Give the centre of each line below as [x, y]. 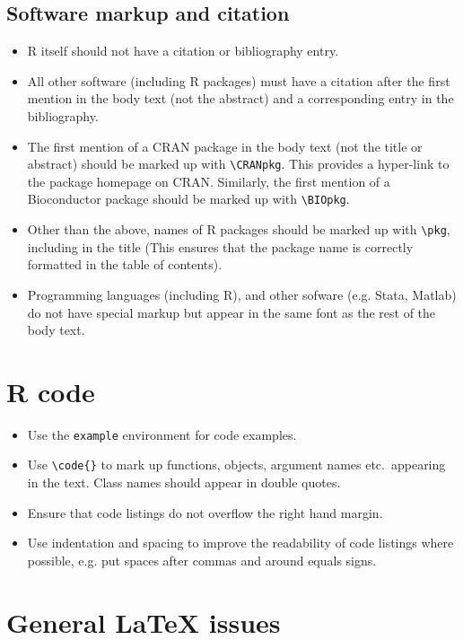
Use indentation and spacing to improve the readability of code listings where [240, 543]
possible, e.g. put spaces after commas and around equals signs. [202, 560]
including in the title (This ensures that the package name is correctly [220, 246]
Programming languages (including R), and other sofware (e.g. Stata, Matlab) [242, 294]
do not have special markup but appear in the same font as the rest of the [231, 312]
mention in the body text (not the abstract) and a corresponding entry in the [240, 98]
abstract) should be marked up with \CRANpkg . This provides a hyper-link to [238, 164]
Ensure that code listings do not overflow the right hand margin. [205, 512]
